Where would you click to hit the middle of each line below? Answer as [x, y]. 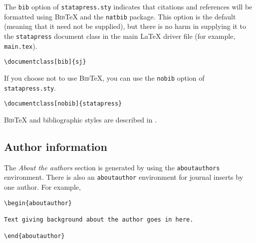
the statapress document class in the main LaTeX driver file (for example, [120, 36]
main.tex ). [21, 46]
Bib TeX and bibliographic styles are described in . [81, 119]
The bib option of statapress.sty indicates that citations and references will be [128, 6]
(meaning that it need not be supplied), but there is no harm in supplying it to [125, 26]
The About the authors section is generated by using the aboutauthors [112, 167]
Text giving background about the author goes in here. [99, 219]
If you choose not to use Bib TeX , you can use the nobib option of [104, 77]
